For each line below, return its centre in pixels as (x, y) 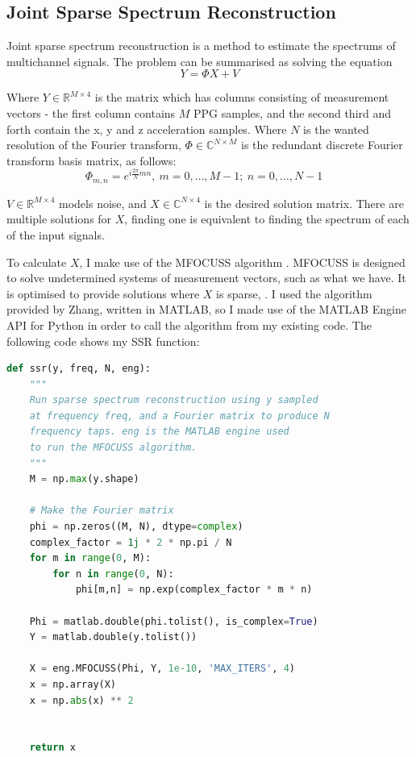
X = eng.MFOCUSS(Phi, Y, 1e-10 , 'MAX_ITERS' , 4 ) (162, 669)
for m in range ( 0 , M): (90, 558)
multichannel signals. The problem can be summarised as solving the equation (200, 61)
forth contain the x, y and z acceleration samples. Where (147, 129)
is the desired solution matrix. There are (304, 203)
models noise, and (103, 203)
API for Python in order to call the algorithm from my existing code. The (189, 324)
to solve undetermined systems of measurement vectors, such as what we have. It (206, 278)
